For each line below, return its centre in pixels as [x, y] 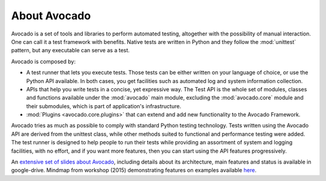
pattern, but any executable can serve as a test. [70, 51]
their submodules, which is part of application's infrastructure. [104, 106]
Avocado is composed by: [43, 61]
